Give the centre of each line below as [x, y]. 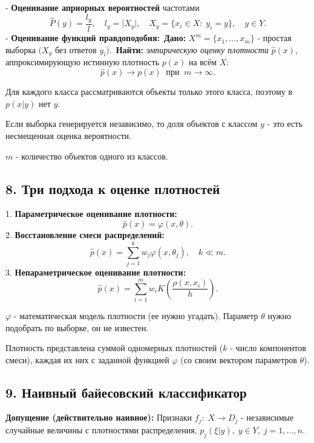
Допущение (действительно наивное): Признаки [99, 417]
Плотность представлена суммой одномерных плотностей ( [114, 348]
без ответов [76, 49]
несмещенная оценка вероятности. [68, 136]
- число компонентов [268, 348]
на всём [203, 62]
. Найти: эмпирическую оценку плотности [189, 49]
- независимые [267, 417]
